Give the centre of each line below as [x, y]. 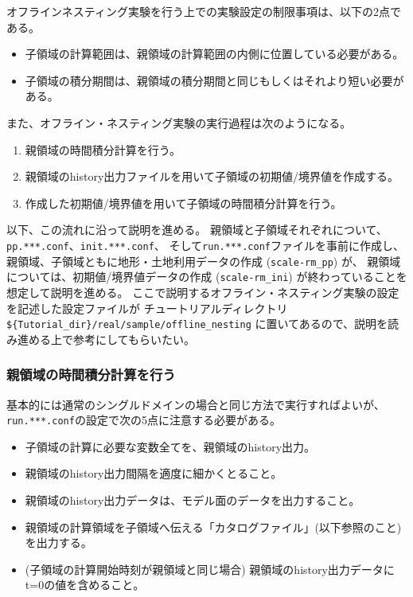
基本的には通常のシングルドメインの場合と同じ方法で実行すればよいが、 [196, 404]
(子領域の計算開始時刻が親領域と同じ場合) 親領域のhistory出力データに [210, 569]
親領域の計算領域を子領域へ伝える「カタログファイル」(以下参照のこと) [213, 527]
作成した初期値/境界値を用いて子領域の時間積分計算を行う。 [183, 203]
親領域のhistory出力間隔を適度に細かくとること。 [154, 473]
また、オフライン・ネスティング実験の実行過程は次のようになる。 [179, 122]
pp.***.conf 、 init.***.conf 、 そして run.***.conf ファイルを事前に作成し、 [205, 245]
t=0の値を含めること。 [85, 585]
